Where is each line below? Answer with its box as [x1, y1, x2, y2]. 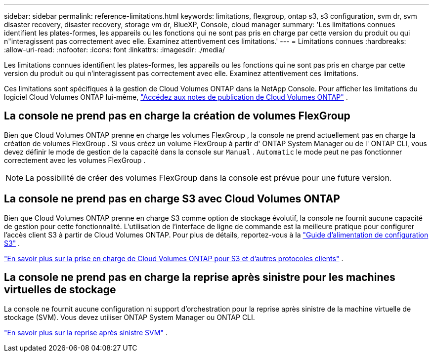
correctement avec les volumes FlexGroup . [4, 156, 146, 164]
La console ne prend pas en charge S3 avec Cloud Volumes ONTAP [4, 193, 340, 205]
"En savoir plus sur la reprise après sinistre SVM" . [4, 328, 168, 337]
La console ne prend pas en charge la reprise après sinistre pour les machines [4, 271, 395, 284]
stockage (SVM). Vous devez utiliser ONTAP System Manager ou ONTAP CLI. [4, 313, 255, 321]
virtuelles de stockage [4, 283, 116, 296]
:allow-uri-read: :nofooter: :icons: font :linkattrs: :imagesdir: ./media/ [4, 45, 225, 54]
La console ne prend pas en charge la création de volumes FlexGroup [4, 110, 350, 122]
